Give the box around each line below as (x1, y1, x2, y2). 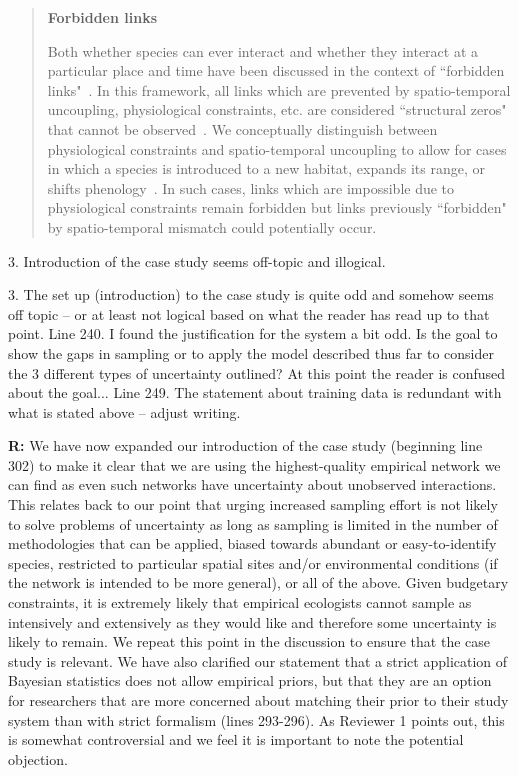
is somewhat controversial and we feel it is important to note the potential (8, 729, 464, 750)
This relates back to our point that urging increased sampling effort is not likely (8, 494, 498, 515)
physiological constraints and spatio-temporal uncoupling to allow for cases (47, 138, 507, 159)
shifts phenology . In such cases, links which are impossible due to (47, 177, 455, 198)
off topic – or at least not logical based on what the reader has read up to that (8, 303, 490, 324)
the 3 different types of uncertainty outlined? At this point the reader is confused (8, 362, 506, 383)
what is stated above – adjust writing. (8, 401, 241, 422)
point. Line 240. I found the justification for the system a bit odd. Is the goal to (8, 323, 498, 344)
